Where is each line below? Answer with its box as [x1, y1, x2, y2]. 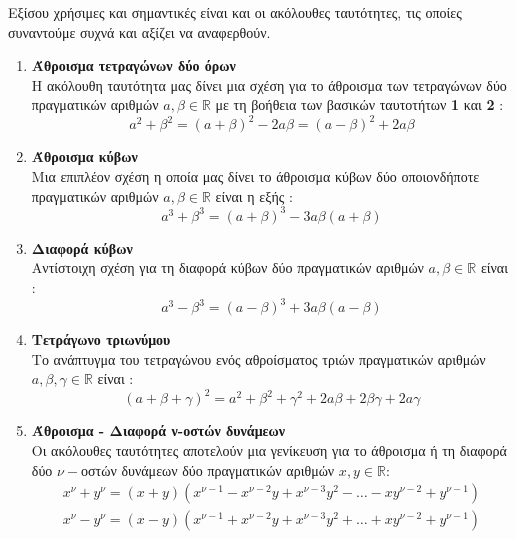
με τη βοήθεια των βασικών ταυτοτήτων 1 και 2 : [215, 94, 504, 115]
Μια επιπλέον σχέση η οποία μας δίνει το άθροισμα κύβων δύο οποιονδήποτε [31, 166, 480, 187]
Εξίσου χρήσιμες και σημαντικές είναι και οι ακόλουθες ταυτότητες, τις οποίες [8, 2, 462, 22]
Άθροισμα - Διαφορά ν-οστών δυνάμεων [31, 420, 286, 441]
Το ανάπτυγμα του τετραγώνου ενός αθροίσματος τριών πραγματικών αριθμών [31, 348, 486, 369]
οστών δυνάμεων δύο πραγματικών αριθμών [81, 459, 335, 480]
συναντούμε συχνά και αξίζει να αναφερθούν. [8, 21, 271, 42]
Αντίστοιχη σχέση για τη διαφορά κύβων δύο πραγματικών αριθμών [31, 257, 424, 278]
